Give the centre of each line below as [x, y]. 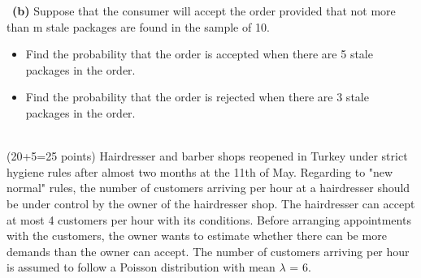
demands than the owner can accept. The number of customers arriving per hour [208, 251]
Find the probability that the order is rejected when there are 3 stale [197, 97]
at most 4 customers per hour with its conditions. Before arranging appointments [209, 219]
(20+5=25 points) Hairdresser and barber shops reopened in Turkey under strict [207, 156]
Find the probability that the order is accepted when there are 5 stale [199, 54]
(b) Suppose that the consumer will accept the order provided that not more [204, 11]
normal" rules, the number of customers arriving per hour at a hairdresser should [208, 188]
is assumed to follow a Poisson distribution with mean [141, 267]
